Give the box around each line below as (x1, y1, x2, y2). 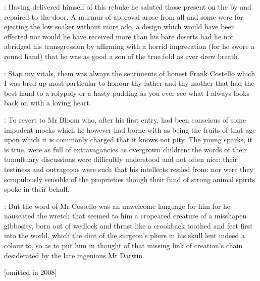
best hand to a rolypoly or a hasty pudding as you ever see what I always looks (4, 87, 249, 98)
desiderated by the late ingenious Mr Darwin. (4, 250, 145, 260)
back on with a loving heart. (4, 97, 91, 108)
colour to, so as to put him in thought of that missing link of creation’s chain (4, 240, 243, 251)
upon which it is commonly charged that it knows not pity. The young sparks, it (4, 134, 252, 145)
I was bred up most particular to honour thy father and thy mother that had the (4, 78, 254, 88)
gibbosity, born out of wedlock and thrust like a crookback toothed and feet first (4, 220, 253, 231)
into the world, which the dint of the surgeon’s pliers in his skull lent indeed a (4, 230, 245, 241)
